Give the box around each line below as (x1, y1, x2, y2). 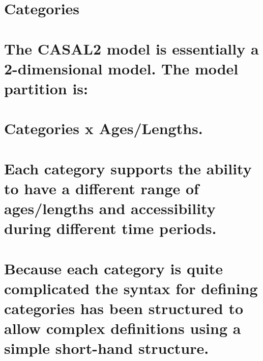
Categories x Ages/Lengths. (4, 118, 203, 139)
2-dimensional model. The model (4, 58, 239, 79)
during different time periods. (4, 218, 217, 239)
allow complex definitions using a (4, 318, 241, 339)
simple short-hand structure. (4, 338, 209, 358)
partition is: (4, 78, 89, 98)
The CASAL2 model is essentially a (4, 38, 259, 59)
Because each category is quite (4, 257, 223, 278)
